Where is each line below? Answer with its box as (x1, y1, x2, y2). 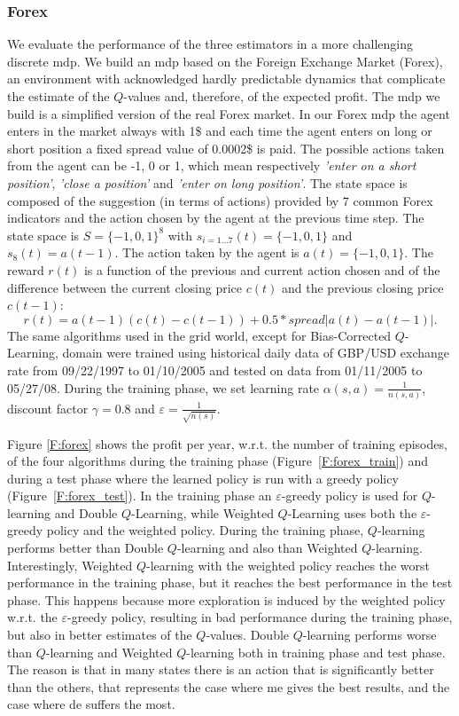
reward (7, 260, 44, 279)
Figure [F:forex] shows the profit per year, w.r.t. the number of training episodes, (7, 434, 447, 452)
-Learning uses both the (287, 503, 417, 522)
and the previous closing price (281, 278, 444, 296)
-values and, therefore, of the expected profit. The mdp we (123, 87, 440, 105)
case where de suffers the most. (7, 695, 175, 713)
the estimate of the (7, 87, 110, 105)
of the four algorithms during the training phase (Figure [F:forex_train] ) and (7, 452, 428, 470)
